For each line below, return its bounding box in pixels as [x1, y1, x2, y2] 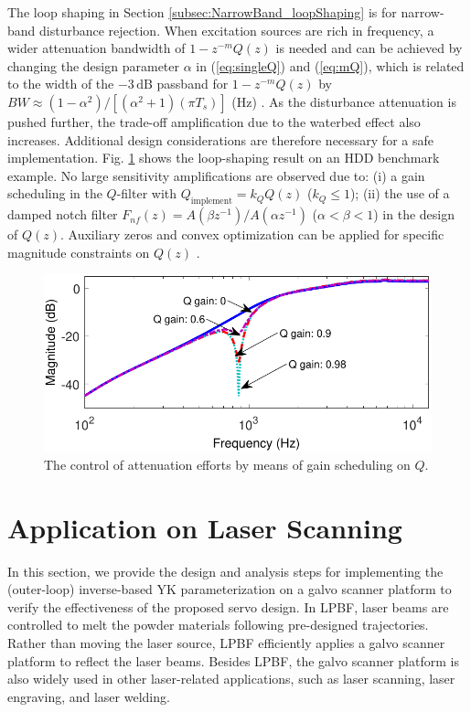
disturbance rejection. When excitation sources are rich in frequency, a [39, 20, 434, 39]
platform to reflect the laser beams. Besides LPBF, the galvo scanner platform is [7, 651, 459, 670]
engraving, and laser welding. [7, 686, 170, 706]
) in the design [373, 205, 455, 224]
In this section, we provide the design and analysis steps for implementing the [7, 561, 444, 580]
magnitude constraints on [7, 242, 150, 261]
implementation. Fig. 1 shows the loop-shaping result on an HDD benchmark [7, 148, 440, 167]
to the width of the [7, 74, 114, 93]
